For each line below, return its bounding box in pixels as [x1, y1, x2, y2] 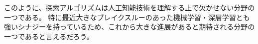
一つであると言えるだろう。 [4, 31, 94, 41]
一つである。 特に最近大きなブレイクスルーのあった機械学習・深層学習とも [4, 12, 250, 22]
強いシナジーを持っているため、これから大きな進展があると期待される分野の [4, 22, 255, 32]
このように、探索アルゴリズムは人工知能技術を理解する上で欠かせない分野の [4, 2, 255, 12]
